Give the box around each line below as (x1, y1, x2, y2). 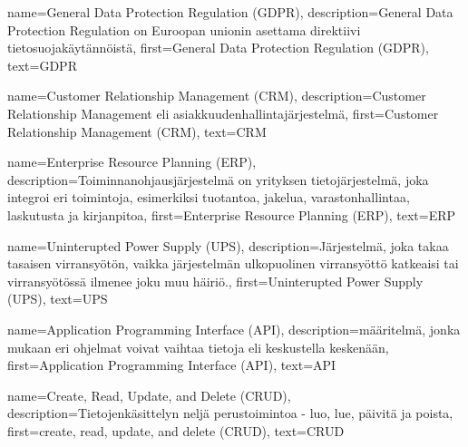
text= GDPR (7, 55, 77, 74)
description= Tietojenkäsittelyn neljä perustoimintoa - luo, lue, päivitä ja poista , (7, 403, 453, 423)
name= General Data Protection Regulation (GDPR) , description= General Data (7, 3, 453, 21)
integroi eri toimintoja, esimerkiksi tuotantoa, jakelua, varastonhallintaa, (7, 188, 410, 207)
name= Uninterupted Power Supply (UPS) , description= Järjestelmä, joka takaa (7, 236, 449, 255)
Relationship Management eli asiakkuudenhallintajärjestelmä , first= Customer (7, 103, 439, 122)
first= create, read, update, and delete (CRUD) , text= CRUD (7, 421, 345, 440)
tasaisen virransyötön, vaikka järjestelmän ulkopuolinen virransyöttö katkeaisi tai (7, 254, 459, 273)
